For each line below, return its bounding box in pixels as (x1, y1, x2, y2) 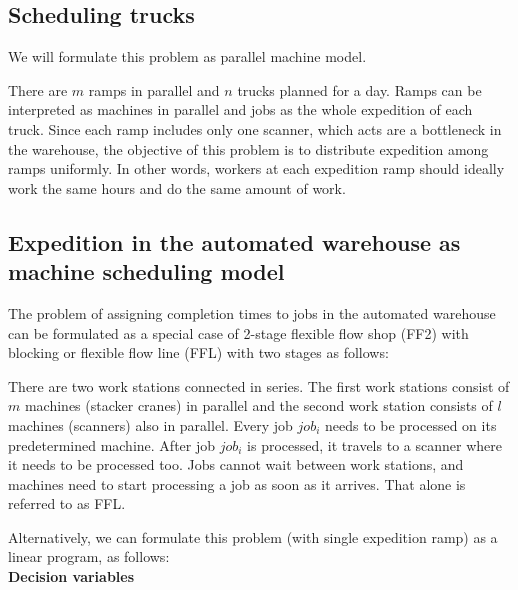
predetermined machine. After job (8, 434, 216, 455)
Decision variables (8, 566, 135, 587)
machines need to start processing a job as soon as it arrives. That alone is (8, 473, 466, 494)
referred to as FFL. (8, 493, 126, 514)
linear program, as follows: (8, 546, 170, 567)
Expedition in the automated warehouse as (8, 226, 461, 257)
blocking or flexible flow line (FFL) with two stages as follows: (8, 342, 389, 363)
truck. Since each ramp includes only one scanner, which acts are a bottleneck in (8, 118, 502, 139)
